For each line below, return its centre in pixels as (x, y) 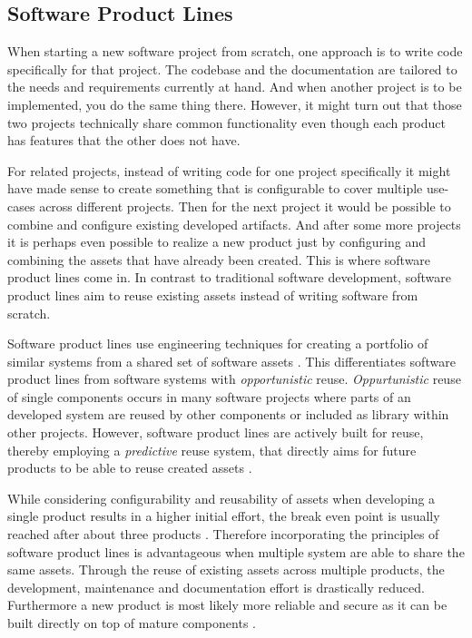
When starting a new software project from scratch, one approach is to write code (235, 51)
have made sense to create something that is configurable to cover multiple (215, 188)
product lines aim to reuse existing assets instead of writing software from (213, 294)
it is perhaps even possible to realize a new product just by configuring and (217, 242)
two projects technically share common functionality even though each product (226, 122)
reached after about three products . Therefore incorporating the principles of (223, 534)
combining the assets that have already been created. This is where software (219, 259)
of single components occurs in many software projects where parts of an (209, 396)
